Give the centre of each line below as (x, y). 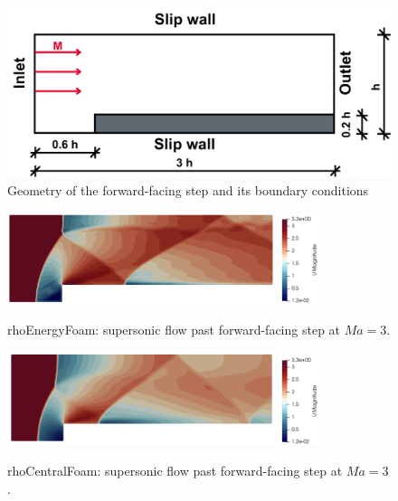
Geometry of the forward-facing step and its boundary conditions (188, 189)
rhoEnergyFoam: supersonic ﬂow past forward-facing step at (174, 329)
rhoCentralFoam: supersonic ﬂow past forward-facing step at (175, 470)
